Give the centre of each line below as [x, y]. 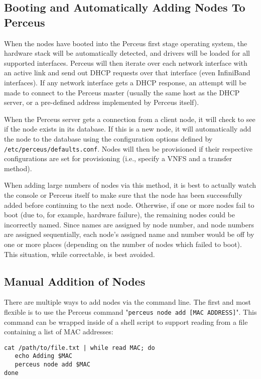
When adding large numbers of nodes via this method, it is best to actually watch [130, 185]
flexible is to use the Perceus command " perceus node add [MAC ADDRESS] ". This [130, 311]
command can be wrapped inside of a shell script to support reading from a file [126, 322]
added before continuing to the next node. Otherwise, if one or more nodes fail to [129, 205]
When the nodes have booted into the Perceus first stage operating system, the [126, 43]
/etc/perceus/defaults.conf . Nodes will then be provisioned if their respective [128, 148]
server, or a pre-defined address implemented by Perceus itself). [102, 102]
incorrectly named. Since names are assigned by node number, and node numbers [129, 224]
